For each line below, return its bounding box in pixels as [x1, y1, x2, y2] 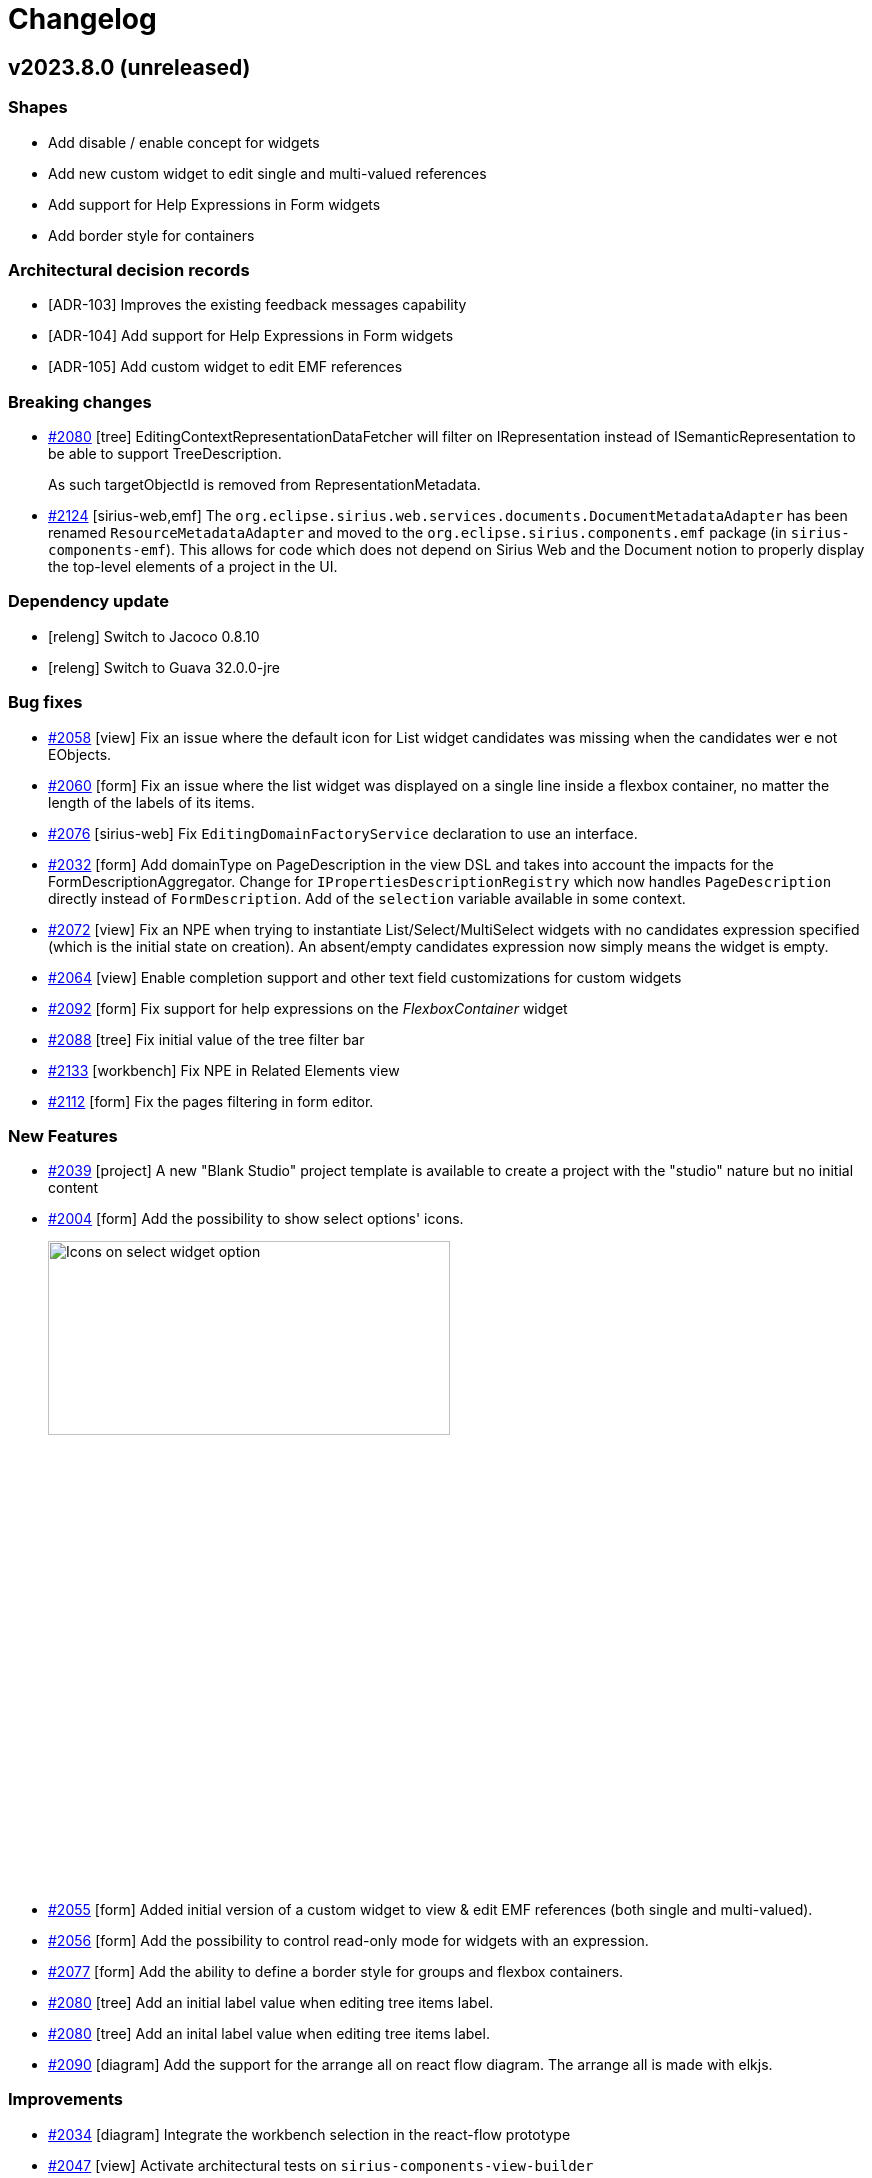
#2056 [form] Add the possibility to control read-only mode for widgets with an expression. [48, 1931, 649, 1949]
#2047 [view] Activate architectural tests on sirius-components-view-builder [48, 2156, 594, 2174]
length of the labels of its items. [48, 793, 255, 811]
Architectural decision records [8, 259, 250, 280]
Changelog [8, 2, 157, 36]
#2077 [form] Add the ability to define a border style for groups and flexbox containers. [48, 1962, 624, 1980]
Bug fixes [8, 692, 83, 713]
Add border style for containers [48, 226, 255, 244]
